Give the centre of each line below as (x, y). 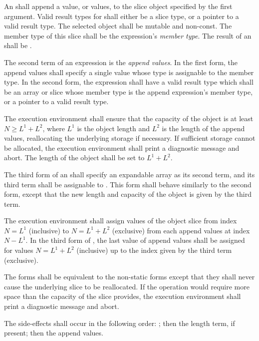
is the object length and (113, 128)
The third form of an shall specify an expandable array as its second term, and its (129, 174)
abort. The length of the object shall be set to (74, 157)
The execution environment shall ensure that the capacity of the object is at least (129, 118)
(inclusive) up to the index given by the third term (154, 250)
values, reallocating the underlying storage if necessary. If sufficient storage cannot (130, 138)
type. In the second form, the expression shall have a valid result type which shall (129, 82)
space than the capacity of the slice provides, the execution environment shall (123, 296)
